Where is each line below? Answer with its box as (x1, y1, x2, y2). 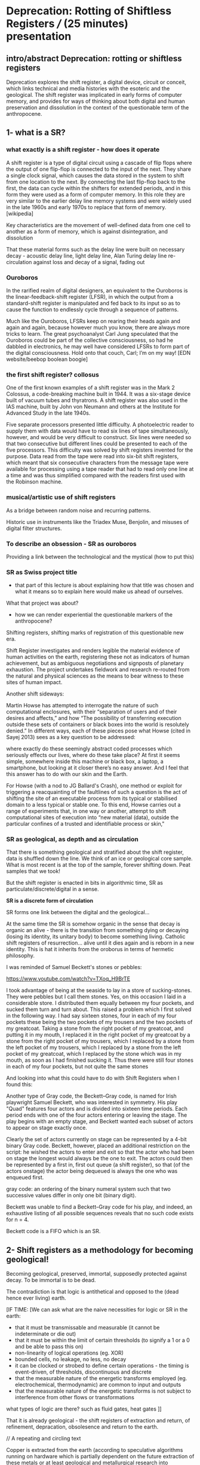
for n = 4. (6, 1216, 29, 1223)
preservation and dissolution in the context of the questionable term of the (6, 104, 189, 111)
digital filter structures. (6, 525, 62, 532)
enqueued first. (6, 1174, 44, 1181)
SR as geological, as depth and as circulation (6, 835, 139, 844)
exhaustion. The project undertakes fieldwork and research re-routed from (6, 666, 190, 673)
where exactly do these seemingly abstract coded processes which (6, 745, 173, 752)
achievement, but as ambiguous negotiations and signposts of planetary (6, 660, 184, 667)
